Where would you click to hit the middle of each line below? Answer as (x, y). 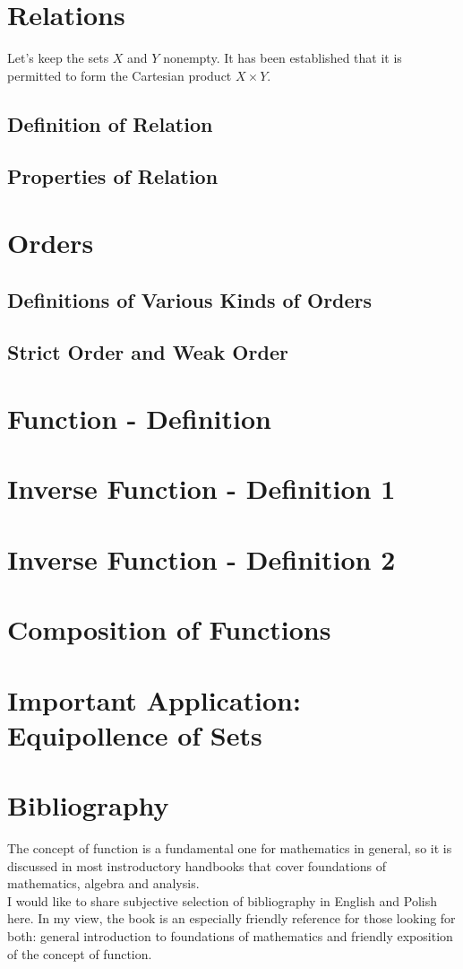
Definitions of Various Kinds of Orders (190, 299)
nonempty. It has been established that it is (283, 58)
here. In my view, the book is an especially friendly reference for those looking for (231, 918)
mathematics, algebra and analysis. (103, 883)
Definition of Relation (110, 123)
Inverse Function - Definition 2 (201, 559)
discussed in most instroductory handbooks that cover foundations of (197, 865)
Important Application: (154, 699)
